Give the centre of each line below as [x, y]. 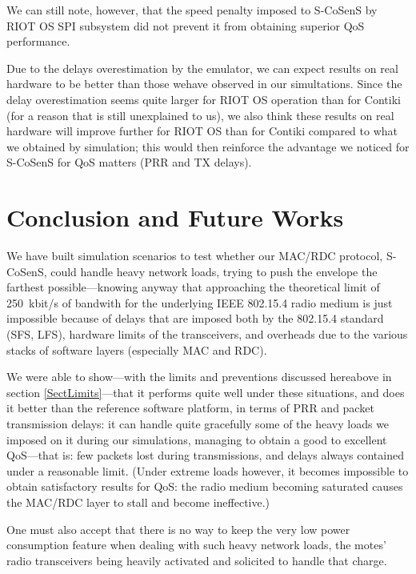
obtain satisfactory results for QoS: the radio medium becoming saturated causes [205, 486]
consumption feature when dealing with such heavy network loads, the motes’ [196, 545]
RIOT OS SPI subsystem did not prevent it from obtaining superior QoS [186, 25]
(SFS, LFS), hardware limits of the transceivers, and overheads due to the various [207, 334]
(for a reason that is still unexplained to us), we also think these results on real [200, 115]
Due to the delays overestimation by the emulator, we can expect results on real [202, 68]
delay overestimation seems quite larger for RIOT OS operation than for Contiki [204, 99]
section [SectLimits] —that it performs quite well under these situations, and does [206, 392]
